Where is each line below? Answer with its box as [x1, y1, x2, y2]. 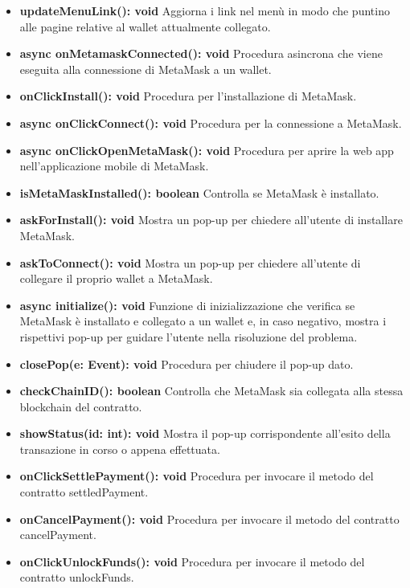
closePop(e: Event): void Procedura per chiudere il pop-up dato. [19, 355, 354, 372]
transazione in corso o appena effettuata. [19, 440, 220, 457]
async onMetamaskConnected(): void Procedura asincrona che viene [19, 45, 383, 62]
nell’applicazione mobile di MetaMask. [19, 157, 209, 174]
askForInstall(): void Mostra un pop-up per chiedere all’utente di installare [19, 211, 403, 228]
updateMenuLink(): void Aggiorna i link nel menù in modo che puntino [19, 2, 390, 18]
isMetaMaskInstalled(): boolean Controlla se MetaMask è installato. [19, 184, 379, 201]
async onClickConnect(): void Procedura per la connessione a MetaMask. [19, 114, 402, 131]
